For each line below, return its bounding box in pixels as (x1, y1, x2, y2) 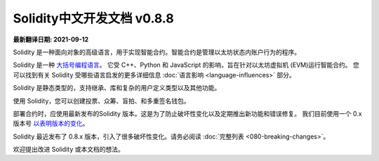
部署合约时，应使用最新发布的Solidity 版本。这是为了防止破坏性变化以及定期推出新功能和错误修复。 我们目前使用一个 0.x (13, 109, 362, 117)
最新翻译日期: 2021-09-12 (13, 35, 89, 44)
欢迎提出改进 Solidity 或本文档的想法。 (13, 145, 124, 154)
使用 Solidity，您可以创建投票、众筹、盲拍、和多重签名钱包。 (13, 96, 190, 105)
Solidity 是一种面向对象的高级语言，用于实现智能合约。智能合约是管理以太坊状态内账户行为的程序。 (13, 48, 301, 56)
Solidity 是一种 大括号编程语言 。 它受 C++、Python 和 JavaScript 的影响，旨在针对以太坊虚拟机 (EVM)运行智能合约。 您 (13, 60, 359, 70)
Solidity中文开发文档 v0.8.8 (13, 11, 175, 26)
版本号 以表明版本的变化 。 (13, 120, 89, 128)
